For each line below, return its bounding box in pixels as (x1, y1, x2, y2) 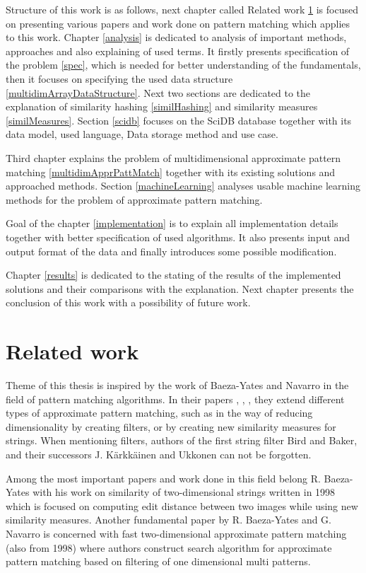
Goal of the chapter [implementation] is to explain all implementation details (6, 216, 338, 231)
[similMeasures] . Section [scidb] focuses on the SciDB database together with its (6, 112, 352, 127)
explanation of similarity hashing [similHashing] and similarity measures (6, 99, 318, 114)
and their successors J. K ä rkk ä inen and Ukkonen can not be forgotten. (6, 446, 312, 461)
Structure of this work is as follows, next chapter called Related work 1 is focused (6, 2, 358, 16)
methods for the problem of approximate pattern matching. (6, 192, 263, 207)
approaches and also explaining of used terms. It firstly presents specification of (6, 43, 350, 58)
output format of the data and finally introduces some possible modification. (6, 243, 337, 258)
